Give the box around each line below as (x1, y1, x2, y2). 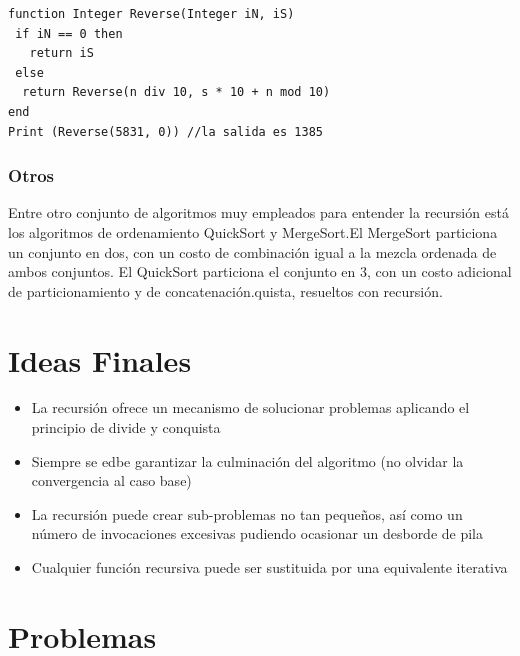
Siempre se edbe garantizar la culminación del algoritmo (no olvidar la (31, 450, 464, 471)
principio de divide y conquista (31, 417, 221, 438)
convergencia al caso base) (31, 470, 192, 491)
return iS (29, 46, 94, 61)
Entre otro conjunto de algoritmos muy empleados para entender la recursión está (8, 202, 509, 223)
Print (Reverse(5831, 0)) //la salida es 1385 (8, 124, 323, 139)
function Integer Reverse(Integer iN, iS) (8, 7, 295, 21)
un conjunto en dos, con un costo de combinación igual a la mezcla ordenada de (8, 241, 497, 262)
